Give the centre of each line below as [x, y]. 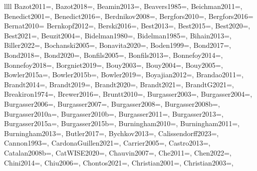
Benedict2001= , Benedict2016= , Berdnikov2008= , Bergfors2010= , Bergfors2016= [129, 16]
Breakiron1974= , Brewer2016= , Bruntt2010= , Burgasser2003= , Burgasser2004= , [128, 94]
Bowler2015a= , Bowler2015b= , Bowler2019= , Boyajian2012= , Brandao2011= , [124, 75]
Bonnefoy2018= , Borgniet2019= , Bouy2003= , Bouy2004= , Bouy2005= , [114, 65]
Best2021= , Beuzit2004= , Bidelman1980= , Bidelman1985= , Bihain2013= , [118, 35]
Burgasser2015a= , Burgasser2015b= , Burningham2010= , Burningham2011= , [122, 123]
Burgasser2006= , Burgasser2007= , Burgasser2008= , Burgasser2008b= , [112, 103]
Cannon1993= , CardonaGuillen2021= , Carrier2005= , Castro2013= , [107, 143]
